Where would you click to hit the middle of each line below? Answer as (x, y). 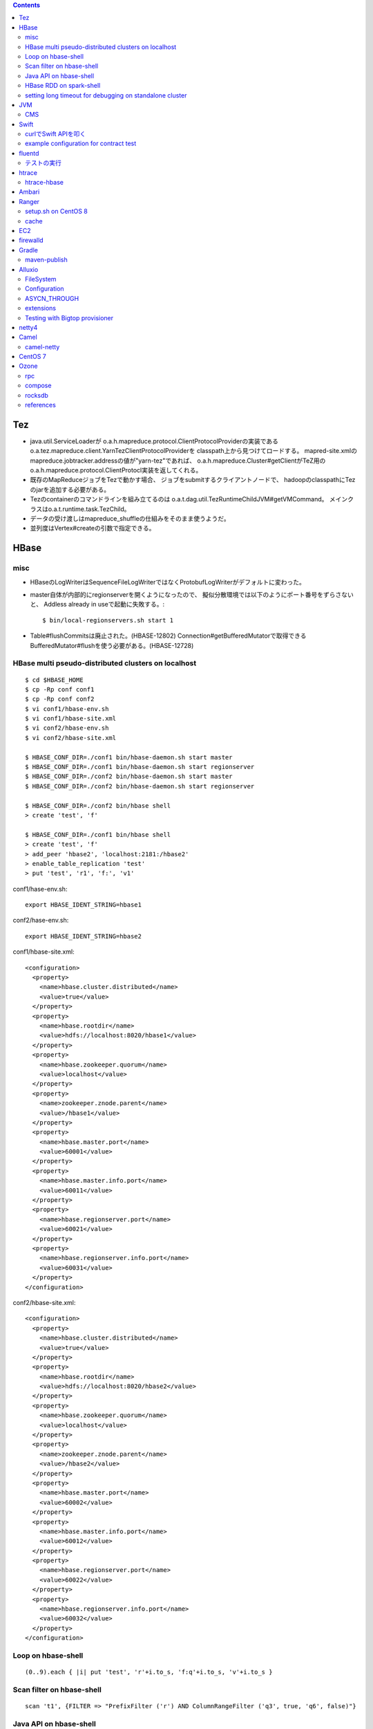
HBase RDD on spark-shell (63, 86)
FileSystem (41, 279)
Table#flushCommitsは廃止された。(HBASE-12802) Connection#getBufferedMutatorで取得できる (168, 636)
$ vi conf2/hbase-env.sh (67, 728)
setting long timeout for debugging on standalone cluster (106, 95)
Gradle (28, 250)
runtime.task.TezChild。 (96, 509)
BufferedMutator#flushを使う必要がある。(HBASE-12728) (112, 645)
